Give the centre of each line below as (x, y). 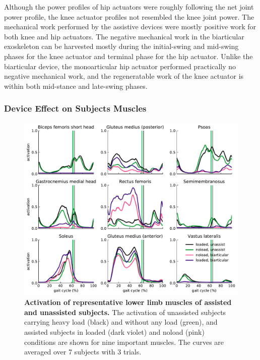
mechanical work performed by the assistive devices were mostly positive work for (130, 27)
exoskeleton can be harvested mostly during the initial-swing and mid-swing (121, 46)
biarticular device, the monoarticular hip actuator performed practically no (120, 66)
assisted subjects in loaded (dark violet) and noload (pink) (114, 331)
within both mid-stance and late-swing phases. (76, 86)
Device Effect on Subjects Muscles (75, 108)
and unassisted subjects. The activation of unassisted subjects (125, 312)
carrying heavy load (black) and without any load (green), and (121, 322)
